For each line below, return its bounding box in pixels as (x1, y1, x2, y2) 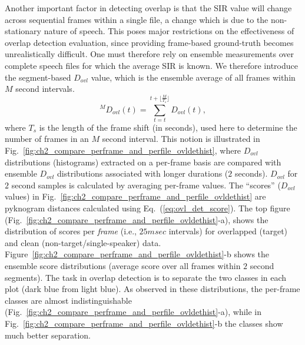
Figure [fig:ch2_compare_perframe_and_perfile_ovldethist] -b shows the (5, 248, 270, 260)
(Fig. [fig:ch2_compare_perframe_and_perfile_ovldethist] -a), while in (5, 306, 262, 318)
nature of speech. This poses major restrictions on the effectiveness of (44, 25, 294, 37)
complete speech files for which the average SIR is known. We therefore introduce (5, 59, 298, 71)
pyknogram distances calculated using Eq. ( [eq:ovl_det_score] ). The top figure (5, 201, 290, 214)
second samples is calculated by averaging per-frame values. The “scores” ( (11, 178, 281, 191)
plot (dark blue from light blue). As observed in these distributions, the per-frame (5, 283, 300, 295)
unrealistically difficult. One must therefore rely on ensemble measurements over (5, 48, 294, 60)
